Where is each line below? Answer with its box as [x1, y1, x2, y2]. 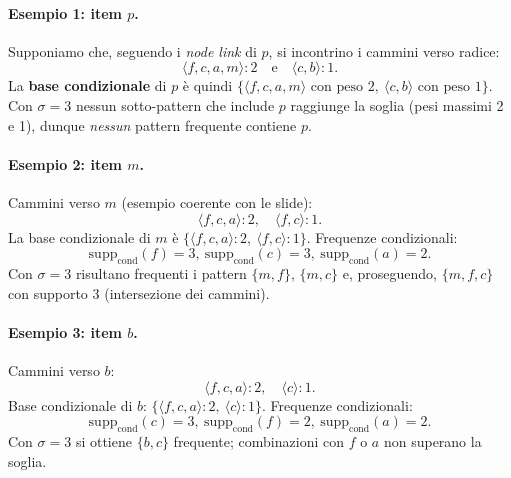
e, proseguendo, [342, 262, 437, 283]
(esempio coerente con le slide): [121, 191, 313, 212]
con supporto [8, 282, 88, 303]
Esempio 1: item [8, 2, 122, 23]
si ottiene [75, 430, 132, 451]
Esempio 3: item [8, 321, 122, 342]
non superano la [383, 430, 482, 451]
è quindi [182, 75, 233, 96]
